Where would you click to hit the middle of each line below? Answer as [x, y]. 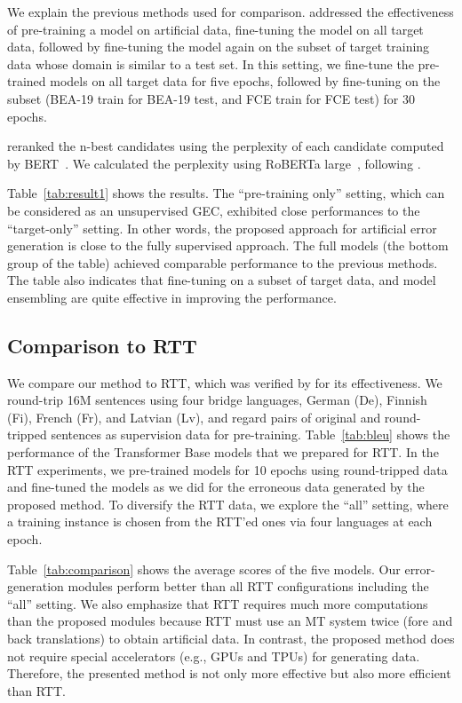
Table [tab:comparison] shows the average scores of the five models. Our [204, 569]
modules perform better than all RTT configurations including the [248, 586]
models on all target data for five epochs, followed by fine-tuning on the [245, 81]
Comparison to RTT [102, 345]
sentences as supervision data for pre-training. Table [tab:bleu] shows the [251, 434]
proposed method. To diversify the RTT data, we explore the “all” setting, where [228, 504]
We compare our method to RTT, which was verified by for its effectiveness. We [225, 382]
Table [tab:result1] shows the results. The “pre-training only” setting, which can [226, 193]
